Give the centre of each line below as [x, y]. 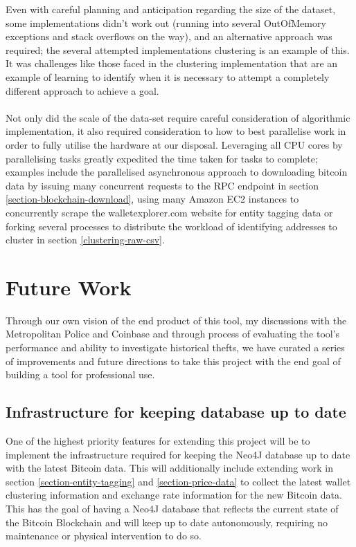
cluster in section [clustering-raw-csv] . [85, 240]
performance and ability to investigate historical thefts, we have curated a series [175, 347]
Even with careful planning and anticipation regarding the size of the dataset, [171, 9]
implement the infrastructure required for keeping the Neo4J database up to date [178, 454]
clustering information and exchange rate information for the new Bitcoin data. [174, 495]
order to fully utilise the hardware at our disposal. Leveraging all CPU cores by [174, 144]
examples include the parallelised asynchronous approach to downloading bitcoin [177, 172]
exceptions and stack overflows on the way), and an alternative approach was [169, 36]
